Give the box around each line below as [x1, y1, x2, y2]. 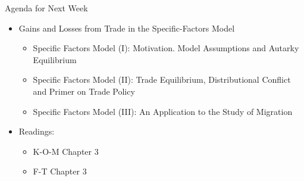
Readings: [18, 125, 55, 138]
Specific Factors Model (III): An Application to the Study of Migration [33, 105, 293, 117]
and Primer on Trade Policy [33, 85, 135, 97]
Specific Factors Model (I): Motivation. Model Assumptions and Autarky [33, 42, 299, 54]
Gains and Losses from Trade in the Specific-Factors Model [18, 21, 235, 34]
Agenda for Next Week [5, 2, 88, 14]
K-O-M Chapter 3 [33, 145, 99, 157]
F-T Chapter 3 [33, 165, 87, 177]
